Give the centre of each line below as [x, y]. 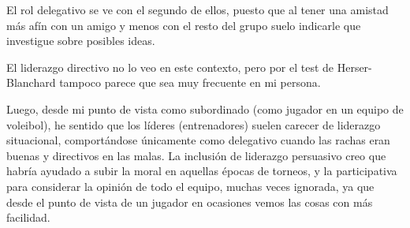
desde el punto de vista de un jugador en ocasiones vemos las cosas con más [190, 202]
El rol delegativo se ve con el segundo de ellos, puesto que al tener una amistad [198, 9]
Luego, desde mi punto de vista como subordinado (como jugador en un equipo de [205, 108]
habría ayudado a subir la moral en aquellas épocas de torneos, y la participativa [202, 171]
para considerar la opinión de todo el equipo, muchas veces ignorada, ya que [190, 186]
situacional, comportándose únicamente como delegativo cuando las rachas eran [198, 140]
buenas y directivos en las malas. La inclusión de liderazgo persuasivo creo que [196, 155]
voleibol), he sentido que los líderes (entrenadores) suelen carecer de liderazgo [194, 124]
